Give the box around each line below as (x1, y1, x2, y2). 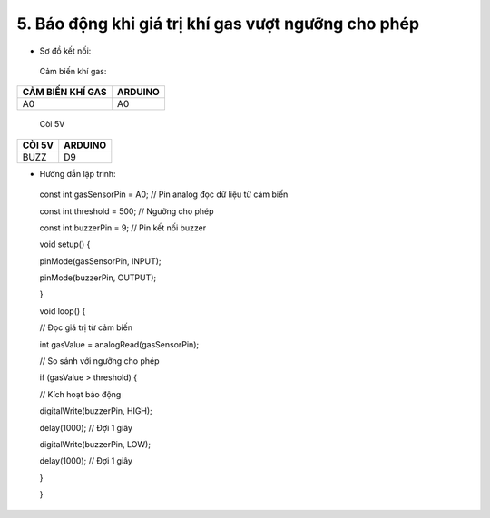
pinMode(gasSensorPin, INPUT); (39, 255, 162, 267)
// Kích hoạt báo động (39, 388, 122, 399)
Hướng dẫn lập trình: (39, 168, 117, 179)
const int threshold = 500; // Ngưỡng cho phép (39, 205, 214, 217)
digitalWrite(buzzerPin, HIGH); (39, 406, 153, 416)
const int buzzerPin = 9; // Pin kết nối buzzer (39, 222, 207, 233)
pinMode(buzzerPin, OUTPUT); (39, 272, 157, 283)
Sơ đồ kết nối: (39, 45, 92, 56)
